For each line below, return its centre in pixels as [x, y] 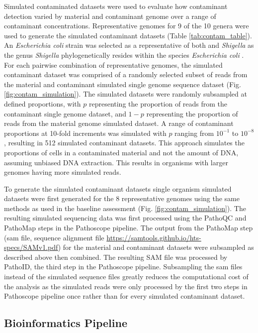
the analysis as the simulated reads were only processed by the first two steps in [126, 286]
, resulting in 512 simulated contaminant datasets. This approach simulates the [124, 143]
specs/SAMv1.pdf [31, 247]
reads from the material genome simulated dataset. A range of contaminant [119, 123]
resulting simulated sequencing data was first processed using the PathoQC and [125, 218]
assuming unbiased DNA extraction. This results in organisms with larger [116, 162]
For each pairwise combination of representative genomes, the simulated [113, 64]
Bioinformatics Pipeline [66, 323]
